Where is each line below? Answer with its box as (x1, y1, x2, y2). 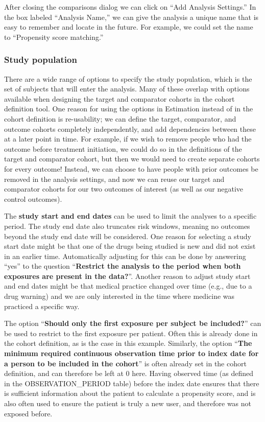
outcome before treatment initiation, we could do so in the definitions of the (4, 143, 242, 154)
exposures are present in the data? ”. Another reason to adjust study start (4, 270, 251, 281)
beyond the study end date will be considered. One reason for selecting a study (4, 230, 251, 241)
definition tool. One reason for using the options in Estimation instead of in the (4, 103, 253, 114)
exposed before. (4, 408, 53, 418)
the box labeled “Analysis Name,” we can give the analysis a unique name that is (4, 11, 259, 22)
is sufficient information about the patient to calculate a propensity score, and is (4, 388, 256, 398)
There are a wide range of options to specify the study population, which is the (4, 73, 252, 84)
